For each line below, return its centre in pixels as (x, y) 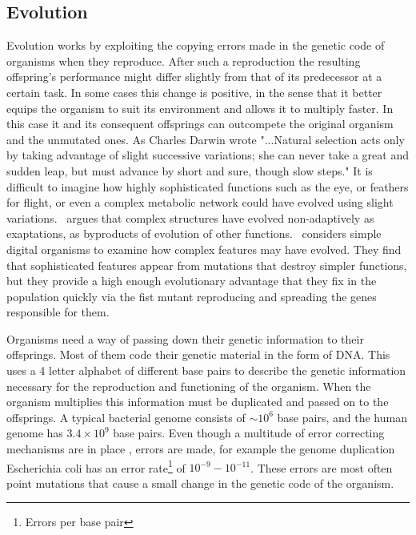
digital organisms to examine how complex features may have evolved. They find (204, 249)
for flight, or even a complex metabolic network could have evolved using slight (200, 202)
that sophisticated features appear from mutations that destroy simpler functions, (207, 265)
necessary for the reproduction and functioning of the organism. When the (189, 386)
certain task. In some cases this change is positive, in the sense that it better (194, 92)
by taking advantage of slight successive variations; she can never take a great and (208, 155)
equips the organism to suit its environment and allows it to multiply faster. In (200, 108)
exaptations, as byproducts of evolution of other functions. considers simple (194, 233)
